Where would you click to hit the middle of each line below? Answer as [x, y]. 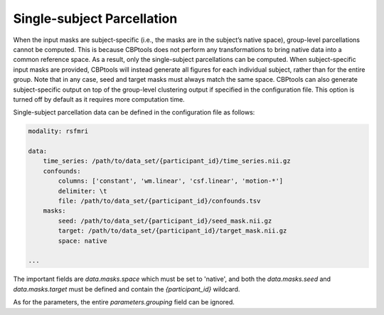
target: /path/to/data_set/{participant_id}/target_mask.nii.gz [172, 231]
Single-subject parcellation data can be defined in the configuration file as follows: [134, 112]
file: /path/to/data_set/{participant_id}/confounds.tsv [159, 201]
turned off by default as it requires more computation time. [99, 99]
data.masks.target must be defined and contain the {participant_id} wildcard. [127, 289]
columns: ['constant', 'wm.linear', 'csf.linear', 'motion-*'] [171, 181]
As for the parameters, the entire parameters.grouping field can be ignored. [124, 302]
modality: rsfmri [58, 131]
